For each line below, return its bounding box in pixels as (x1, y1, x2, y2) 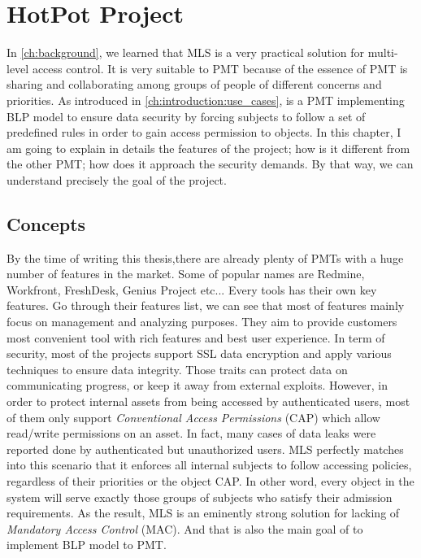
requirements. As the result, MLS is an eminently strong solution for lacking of (7, 504, 400, 521)
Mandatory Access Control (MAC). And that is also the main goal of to (7, 520, 363, 537)
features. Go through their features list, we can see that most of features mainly (7, 297, 405, 314)
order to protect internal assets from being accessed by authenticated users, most (7, 393, 410, 410)
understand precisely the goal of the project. (7, 171, 227, 188)
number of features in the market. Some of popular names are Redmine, (7, 265, 365, 282)
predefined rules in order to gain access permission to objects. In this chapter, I (7, 124, 401, 141)
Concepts (7, 211, 86, 236)
